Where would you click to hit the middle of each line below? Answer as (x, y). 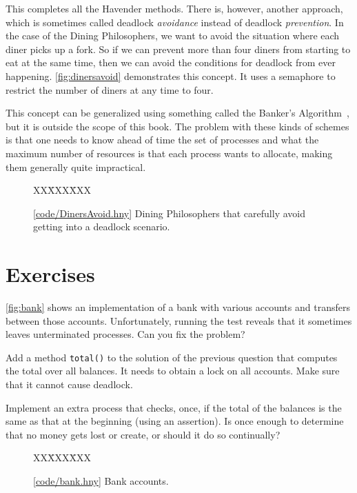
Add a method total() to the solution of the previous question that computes (172, 357)
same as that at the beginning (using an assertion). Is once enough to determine (175, 421)
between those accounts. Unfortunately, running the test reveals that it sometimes (179, 320)
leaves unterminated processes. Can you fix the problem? (125, 334)
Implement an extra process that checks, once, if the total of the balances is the (174, 407)
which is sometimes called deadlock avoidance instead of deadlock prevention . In (175, 22)
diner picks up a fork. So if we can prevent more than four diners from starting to (178, 49)
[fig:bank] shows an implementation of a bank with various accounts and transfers (178, 307)
